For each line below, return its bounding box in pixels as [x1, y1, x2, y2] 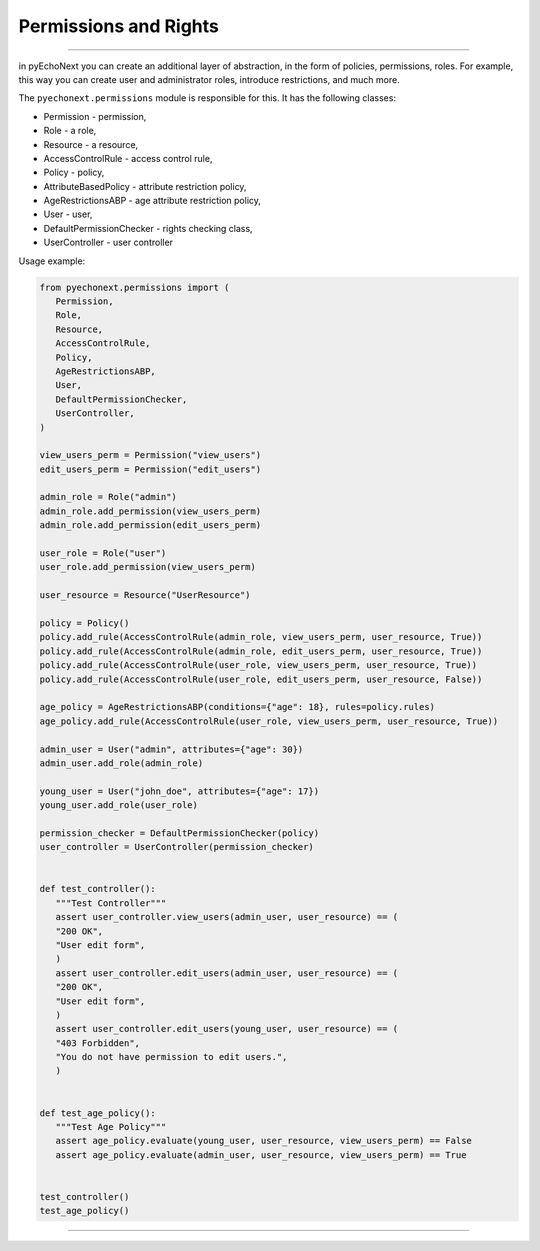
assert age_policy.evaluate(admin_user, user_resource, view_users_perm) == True [55, 1149, 467, 1160]
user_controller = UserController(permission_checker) [39, 841, 314, 853]
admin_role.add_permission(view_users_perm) [39, 505, 262, 517]
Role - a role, [43, 125, 97, 137]
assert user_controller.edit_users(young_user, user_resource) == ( [55, 1023, 399, 1035]
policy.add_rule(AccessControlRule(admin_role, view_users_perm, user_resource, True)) [39, 631, 483, 643]
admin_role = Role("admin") [39, 491, 177, 503]
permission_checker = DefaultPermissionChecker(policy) [39, 827, 320, 839]
